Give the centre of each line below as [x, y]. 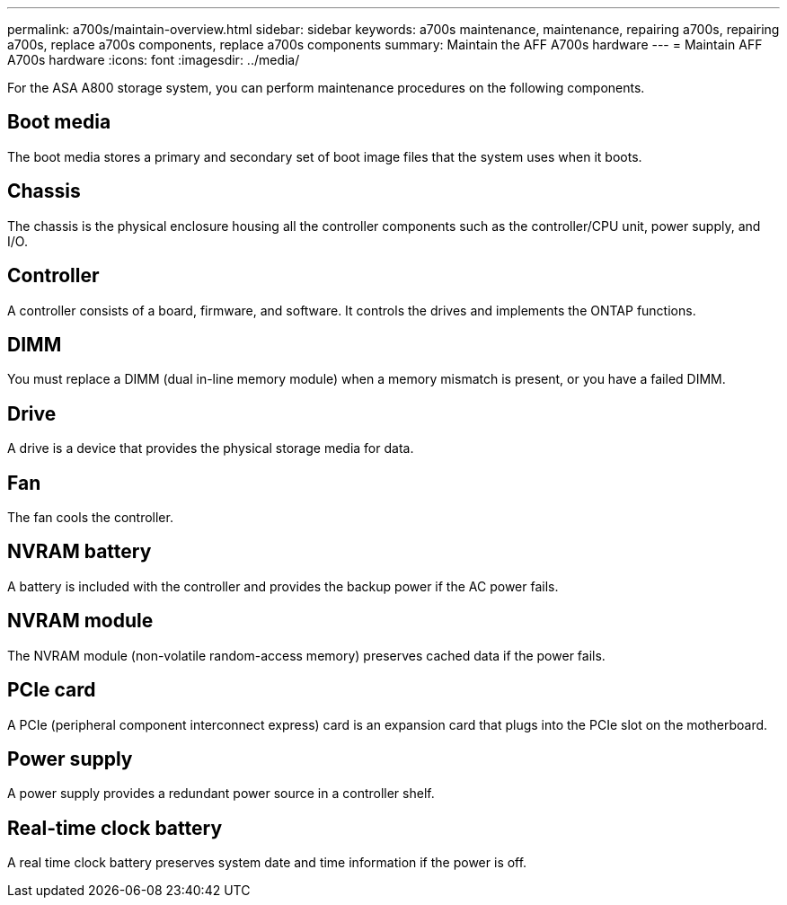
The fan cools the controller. [90, 518]
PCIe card [52, 690]
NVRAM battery [80, 552]
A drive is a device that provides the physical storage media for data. [211, 448]
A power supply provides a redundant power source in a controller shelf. [221, 794]
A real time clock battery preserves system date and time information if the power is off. [267, 863]
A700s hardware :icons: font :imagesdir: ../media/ [154, 60]
